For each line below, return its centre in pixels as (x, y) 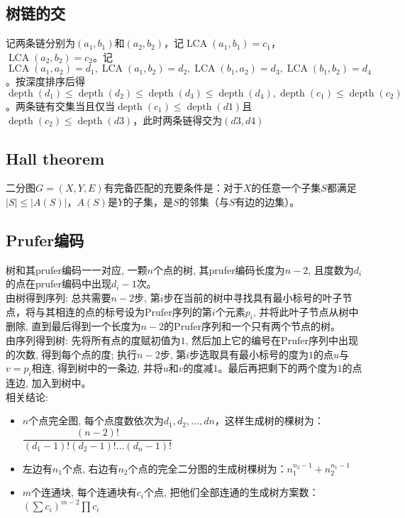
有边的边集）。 (267, 201)
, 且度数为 (331, 269)
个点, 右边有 (90, 468)
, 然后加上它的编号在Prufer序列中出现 (272, 340)
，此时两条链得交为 (178, 120)
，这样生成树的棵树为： (269, 420)
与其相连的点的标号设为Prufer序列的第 (123, 311)
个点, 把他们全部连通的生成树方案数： (231, 492)
